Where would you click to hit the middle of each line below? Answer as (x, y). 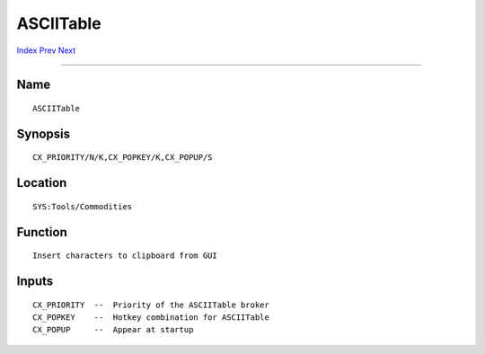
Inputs (35, 281)
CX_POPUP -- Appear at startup (113, 330)
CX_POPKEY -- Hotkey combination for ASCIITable (151, 317)
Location (42, 183)
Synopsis (44, 133)
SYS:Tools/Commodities (83, 206)
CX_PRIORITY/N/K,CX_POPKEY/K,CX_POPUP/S (123, 158)
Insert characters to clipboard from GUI (125, 256)
